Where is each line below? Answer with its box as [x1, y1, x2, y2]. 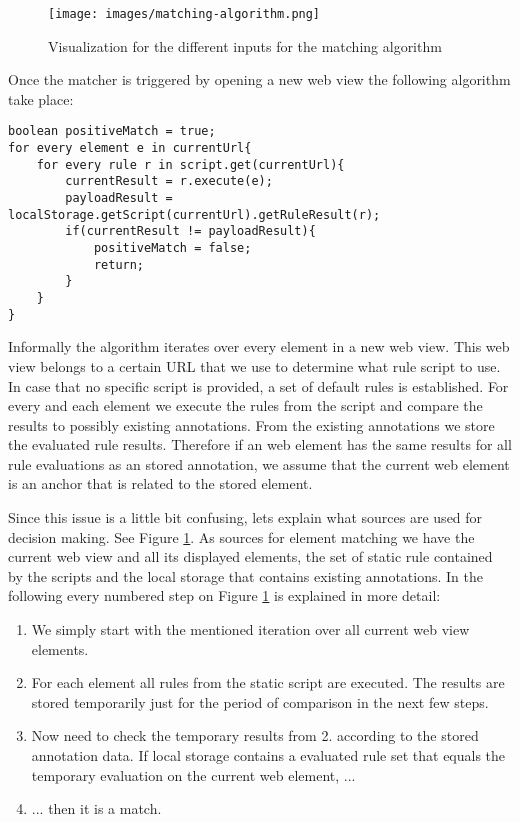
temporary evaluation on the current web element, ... [31, 764, 356, 785]
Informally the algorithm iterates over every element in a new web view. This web [8, 336, 510, 357]
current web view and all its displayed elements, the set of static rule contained [8, 546, 493, 567]
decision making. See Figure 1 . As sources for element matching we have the [8, 526, 475, 547]
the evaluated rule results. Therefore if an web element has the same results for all [8, 434, 512, 455]
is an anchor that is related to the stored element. [8, 473, 313, 494]
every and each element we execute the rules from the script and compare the [8, 395, 483, 416]
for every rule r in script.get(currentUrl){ [36, 157, 345, 172]
